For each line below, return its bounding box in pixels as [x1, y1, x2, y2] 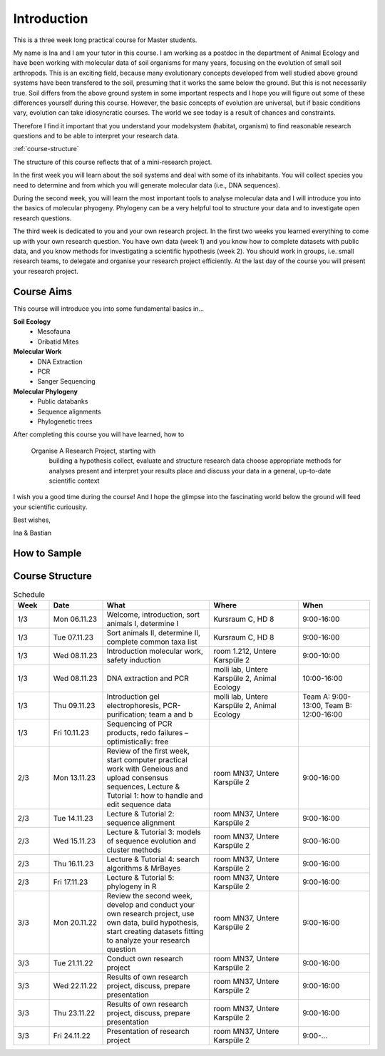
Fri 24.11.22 [53, 1030, 91, 1040]
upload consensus [106, 772, 169, 782]
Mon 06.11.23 [53, 614, 98, 624]
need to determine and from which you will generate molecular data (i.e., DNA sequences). [13, 180, 281, 189]
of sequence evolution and [106, 836, 196, 846]
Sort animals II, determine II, [106, 627, 201, 637]
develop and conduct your [106, 899, 195, 909]
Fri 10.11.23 [53, 727, 89, 737]
